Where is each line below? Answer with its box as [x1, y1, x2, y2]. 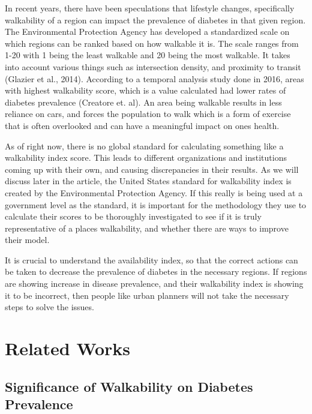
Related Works [5, 336, 131, 361]
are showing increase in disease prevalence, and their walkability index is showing [5, 277, 304, 290]
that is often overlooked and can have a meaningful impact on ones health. [5, 119, 280, 131]
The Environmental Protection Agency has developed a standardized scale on [5, 25, 290, 38]
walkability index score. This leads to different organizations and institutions [5, 151, 287, 164]
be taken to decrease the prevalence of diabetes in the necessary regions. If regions [5, 265, 307, 278]
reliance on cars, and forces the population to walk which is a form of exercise [5, 107, 291, 120]
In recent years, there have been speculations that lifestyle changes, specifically [5, 2, 295, 14]
